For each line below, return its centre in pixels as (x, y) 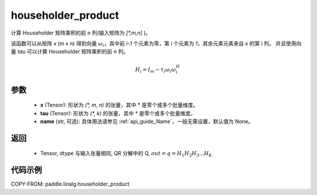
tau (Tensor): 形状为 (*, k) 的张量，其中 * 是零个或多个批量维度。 (118, 113)
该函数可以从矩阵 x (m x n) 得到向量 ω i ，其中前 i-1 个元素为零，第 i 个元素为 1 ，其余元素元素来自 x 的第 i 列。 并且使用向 (156, 44)
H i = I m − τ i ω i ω (156, 70)
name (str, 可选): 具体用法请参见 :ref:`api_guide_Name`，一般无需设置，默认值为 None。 (147, 121)
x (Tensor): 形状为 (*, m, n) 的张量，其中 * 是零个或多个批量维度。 (119, 105)
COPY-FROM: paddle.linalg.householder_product (70, 184)
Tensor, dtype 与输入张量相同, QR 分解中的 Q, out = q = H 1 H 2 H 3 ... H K (126, 154)
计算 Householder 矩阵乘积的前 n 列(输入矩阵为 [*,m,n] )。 (81, 33)
